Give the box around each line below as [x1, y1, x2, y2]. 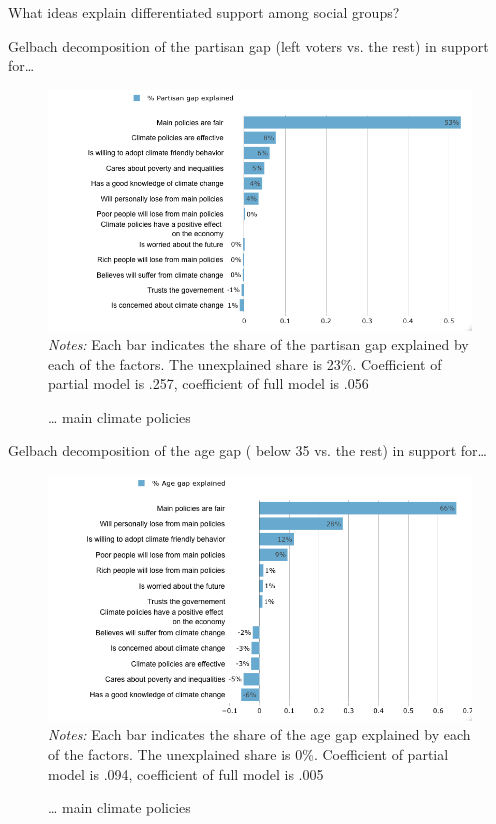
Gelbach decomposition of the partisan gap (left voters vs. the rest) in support [8, 35, 489, 56]
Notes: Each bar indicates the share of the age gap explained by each [48, 724, 471, 745]
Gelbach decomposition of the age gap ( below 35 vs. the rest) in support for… [8, 440, 487, 461]
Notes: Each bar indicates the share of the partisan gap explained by [48, 334, 469, 355]
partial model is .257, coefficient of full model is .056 [48, 373, 369, 394]
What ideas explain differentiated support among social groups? [8, 2, 400, 22]
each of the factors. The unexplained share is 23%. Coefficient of [48, 353, 442, 374]
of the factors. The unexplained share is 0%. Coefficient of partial [48, 744, 449, 765]
